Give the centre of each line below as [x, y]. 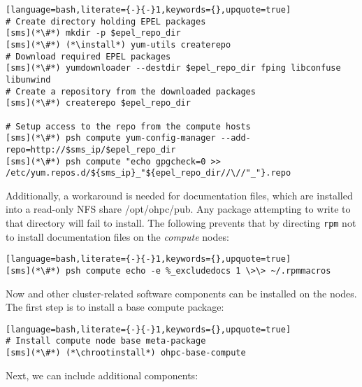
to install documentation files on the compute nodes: [117, 236]
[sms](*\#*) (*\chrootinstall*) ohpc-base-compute [126, 353]
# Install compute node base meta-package [106, 341]
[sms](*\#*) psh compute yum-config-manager [111, 138]
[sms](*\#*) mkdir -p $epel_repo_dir [93, 33]
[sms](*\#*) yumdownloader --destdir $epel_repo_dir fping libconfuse [173, 68]
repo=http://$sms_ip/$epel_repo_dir [91, 149]
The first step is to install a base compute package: [115, 307]
